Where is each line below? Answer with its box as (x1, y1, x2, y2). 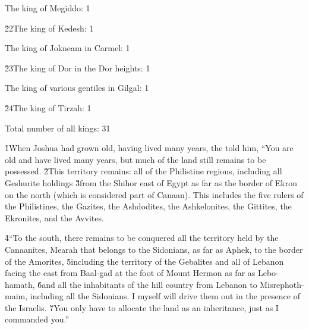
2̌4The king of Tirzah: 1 (5, 101, 92, 114)
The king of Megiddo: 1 (5, 2, 90, 14)
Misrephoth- (260, 278, 304, 290)
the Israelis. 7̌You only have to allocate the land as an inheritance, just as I (5, 301, 279, 314)
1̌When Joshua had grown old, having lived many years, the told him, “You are (5, 142, 294, 154)
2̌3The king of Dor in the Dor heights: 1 (5, 61, 150, 74)
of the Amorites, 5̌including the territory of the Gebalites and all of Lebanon (5, 255, 284, 267)
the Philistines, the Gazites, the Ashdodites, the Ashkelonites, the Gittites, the (5, 200, 292, 212)
